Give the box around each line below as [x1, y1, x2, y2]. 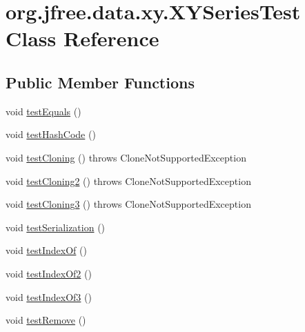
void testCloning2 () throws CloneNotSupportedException [6, 173, 251, 188]
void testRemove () [6, 313, 86, 327]
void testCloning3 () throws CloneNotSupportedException [6, 197, 251, 211]
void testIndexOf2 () [6, 266, 92, 280]
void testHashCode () [6, 127, 96, 141]
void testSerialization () [6, 219, 106, 234]
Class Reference [6, 24, 159, 52]
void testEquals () [6, 104, 81, 118]
